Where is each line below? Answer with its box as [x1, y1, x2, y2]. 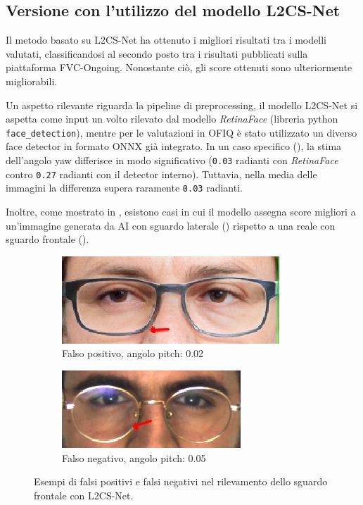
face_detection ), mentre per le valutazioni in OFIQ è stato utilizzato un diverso [6, 125, 357, 139]
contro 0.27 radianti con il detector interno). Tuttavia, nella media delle [6, 166, 317, 181]
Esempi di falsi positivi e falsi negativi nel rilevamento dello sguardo [34, 474, 328, 489]
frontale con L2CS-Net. [34, 487, 134, 502]
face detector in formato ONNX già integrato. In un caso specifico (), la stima [6, 139, 342, 154]
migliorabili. [6, 73, 58, 88]
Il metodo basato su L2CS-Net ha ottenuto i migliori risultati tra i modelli [6, 32, 326, 47]
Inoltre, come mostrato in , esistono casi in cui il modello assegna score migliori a [6, 204, 356, 218]
